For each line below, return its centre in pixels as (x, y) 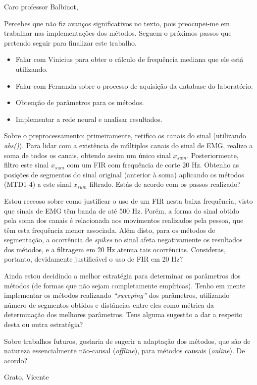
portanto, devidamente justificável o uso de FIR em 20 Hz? (94, 259)
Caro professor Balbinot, (41, 6)
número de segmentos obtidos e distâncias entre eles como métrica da (109, 304)
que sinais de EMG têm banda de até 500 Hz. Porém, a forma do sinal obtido (122, 210)
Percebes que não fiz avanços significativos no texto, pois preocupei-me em (117, 23)
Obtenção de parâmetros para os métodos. (80, 102)
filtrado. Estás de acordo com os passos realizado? (165, 184)
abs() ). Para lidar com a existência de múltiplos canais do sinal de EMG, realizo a (128, 145)
